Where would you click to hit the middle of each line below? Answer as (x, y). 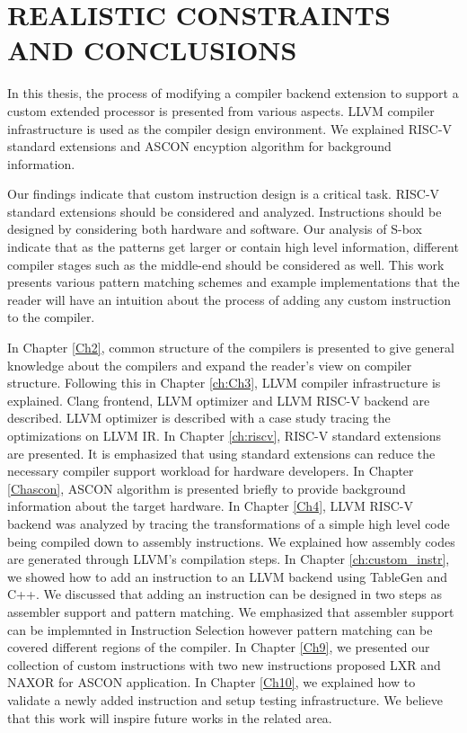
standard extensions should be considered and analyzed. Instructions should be (225, 211)
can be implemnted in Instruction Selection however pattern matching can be (220, 629)
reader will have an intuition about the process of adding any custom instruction (229, 299)
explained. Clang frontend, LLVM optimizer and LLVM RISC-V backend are (219, 400)
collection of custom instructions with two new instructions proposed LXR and (224, 664)
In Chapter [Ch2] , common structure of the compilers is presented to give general (231, 348)
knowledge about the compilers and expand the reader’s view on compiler (210, 365)
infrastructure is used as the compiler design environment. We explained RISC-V (230, 128)
